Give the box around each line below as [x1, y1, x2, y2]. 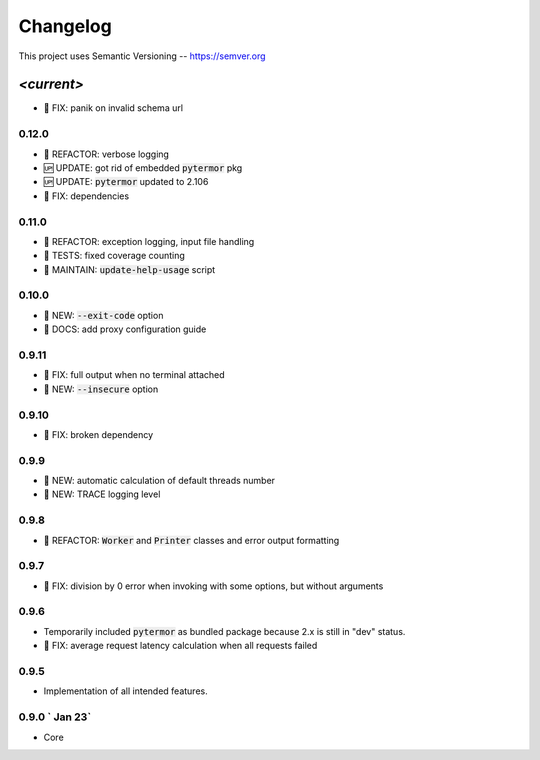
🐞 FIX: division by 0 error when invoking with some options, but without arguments [43, 580, 384, 592]
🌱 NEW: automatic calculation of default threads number [43, 475, 275, 487]
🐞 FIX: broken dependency [43, 428, 154, 440]
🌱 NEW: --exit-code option [43, 309, 164, 321]
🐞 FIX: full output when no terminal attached [43, 369, 225, 381]
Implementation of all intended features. [43, 685, 209, 697]
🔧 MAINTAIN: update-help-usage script [43, 263, 216, 275]
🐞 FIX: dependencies [43, 190, 130, 202]
